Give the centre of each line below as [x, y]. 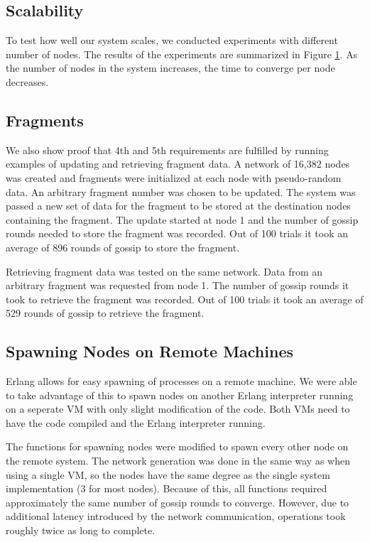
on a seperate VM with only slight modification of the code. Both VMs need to [178, 409]
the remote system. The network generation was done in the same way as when [178, 461]
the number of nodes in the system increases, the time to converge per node [170, 68]
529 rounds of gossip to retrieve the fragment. [105, 313]
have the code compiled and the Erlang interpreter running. [136, 422]
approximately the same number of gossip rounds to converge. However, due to [178, 502]
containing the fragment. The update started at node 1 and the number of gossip [182, 219]
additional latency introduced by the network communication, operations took [176, 516]
